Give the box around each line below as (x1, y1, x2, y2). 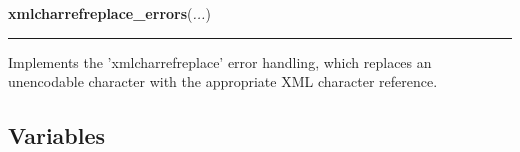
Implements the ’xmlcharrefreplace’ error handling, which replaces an (8, 51, 432, 72)
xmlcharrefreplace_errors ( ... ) (8, 3, 211, 23)
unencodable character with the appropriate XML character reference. (8, 71, 438, 92)
